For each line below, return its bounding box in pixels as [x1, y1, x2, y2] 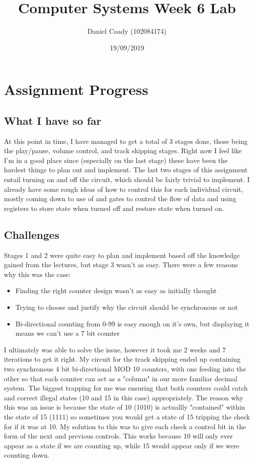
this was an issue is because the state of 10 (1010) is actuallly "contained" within [4, 402, 245, 412]
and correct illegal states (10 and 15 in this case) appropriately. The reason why [4, 392, 243, 402]
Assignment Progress [4, 79, 148, 99]
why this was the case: [4, 269, 71, 279]
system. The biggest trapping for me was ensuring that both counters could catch [4, 383, 248, 393]
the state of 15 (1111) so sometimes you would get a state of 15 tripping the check [4, 411, 250, 421]
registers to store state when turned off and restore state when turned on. [4, 203, 224, 213]
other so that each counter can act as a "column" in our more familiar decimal [4, 373, 237, 383]
